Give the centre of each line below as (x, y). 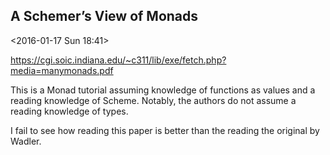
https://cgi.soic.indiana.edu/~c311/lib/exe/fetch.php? (118, 60)
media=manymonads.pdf (62, 70)
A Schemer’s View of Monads (104, 16)
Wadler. (26, 141)
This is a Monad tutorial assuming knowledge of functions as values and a (163, 90)
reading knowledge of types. (69, 111)
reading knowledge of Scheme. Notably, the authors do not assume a (153, 100)
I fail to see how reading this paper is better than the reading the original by (165, 130)
